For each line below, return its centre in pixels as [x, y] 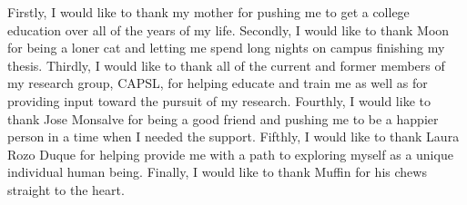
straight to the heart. [66, 189]
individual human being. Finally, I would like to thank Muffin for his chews [217, 172]
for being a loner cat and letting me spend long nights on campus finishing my [226, 48]
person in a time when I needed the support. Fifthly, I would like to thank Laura [233, 137]
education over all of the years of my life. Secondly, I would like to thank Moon [228, 29]
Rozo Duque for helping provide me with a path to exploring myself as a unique [230, 154]
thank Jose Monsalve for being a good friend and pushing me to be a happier [223, 118]
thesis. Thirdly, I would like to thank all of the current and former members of [226, 65]
